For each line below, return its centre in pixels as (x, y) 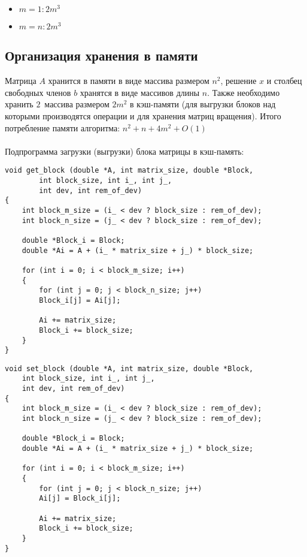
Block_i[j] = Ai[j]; (80, 300)
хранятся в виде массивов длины (140, 92)
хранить (19, 104)
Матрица (21, 81)
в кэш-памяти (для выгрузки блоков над (203, 104)
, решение (238, 81)
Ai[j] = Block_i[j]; (80, 499)
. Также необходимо (244, 92)
